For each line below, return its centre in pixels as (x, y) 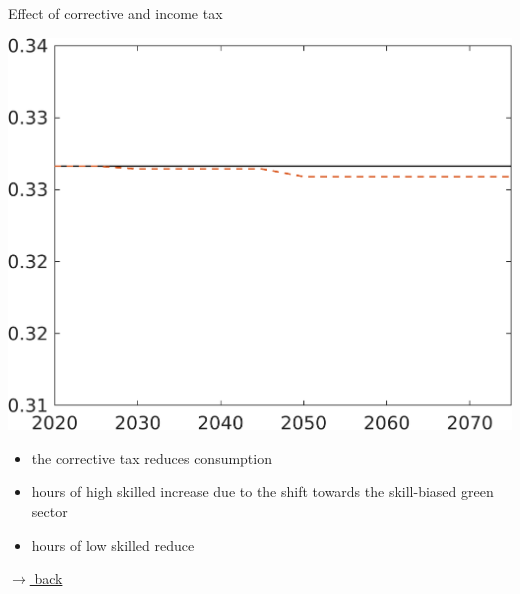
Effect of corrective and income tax (115, 13)
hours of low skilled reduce (113, 544)
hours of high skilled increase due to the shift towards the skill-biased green (262, 491)
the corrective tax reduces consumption (151, 457)
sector (49, 511)
